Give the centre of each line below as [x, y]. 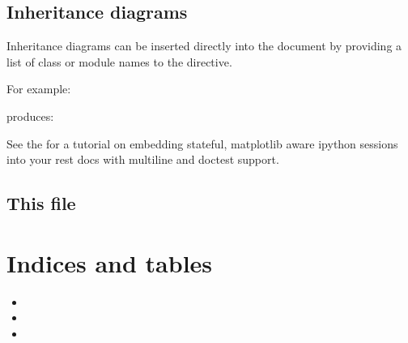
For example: [39, 89]
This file [41, 203]
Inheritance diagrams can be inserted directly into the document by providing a [204, 46]
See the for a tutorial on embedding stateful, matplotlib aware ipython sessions [202, 143]
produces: [30, 116]
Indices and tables [110, 262]
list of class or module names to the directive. [119, 61]
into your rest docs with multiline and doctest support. [143, 159]
